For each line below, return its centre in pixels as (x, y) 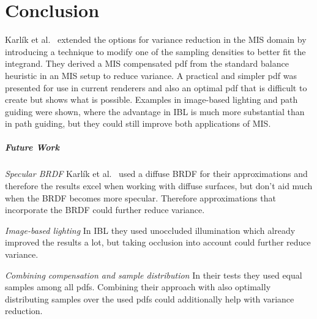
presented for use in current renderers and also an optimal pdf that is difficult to (156, 87)
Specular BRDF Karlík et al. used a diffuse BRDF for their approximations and (156, 174)
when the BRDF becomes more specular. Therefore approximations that (140, 197)
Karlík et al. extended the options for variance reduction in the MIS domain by (156, 39)
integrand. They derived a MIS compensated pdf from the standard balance (147, 63)
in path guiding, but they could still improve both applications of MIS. (138, 123)
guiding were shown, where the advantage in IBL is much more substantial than (155, 111)
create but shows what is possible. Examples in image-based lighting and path (151, 99)
